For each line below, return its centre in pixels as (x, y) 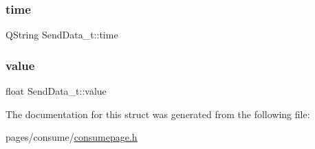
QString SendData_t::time (62, 35)
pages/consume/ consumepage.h (72, 137)
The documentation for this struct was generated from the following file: (158, 114)
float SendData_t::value (56, 91)
